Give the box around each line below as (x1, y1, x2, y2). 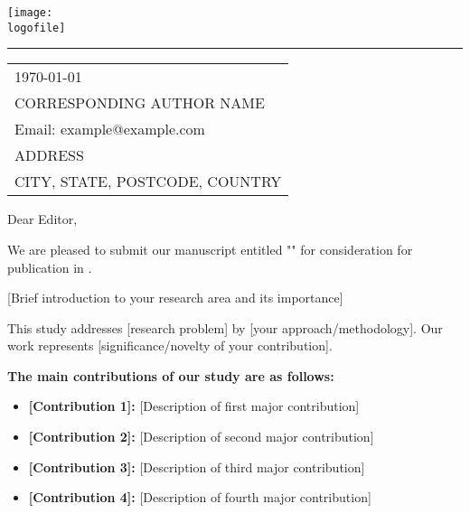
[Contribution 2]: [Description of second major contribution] (28, 427, 374, 446)
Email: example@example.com (14, 118, 205, 140)
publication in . (7, 257, 92, 276)
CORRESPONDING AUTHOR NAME (14, 92, 265, 114)
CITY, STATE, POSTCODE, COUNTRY (14, 171, 282, 192)
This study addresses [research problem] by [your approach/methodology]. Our (7, 318, 443, 337)
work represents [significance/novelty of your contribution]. (7, 336, 333, 355)
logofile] (7, 21, 66, 34)
